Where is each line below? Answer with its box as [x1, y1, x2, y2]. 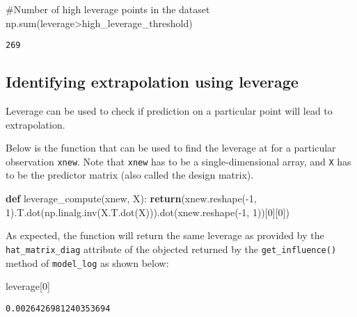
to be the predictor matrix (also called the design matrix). [6, 168, 254, 182]
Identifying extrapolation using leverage [6, 71, 299, 92]
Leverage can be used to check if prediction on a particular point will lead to [6, 104, 333, 118]
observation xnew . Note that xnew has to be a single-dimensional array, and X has [6, 154, 351, 168]
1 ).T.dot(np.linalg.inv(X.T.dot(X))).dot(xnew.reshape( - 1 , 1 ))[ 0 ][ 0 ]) [6, 204, 289, 219]
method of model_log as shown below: [6, 255, 169, 270]
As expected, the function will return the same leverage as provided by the [6, 228, 324, 243]
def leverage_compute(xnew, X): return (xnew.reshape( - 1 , [6, 191, 257, 206]
